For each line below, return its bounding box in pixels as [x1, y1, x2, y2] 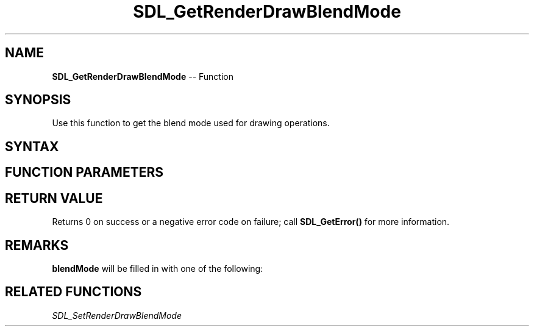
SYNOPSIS [5, 92, 71, 108]
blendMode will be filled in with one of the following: [52, 263, 263, 274]
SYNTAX [5, 138, 59, 154]
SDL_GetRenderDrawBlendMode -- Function [52, 71, 233, 82]
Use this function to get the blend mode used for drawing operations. [52, 118, 330, 129]
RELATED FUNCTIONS [5, 284, 142, 300]
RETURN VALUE [5, 190, 103, 206]
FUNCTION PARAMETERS [5, 165, 163, 180]
